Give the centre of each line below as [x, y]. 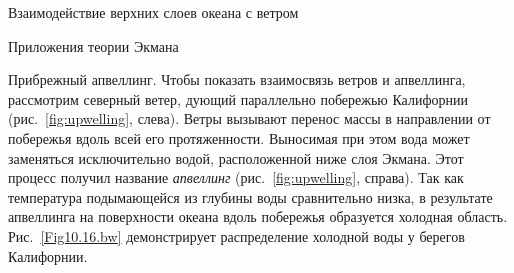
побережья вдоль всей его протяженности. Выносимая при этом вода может [239, 137]
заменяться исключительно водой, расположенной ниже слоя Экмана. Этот [236, 157]
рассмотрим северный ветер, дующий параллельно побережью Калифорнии [238, 98]
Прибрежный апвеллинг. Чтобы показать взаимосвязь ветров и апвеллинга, [237, 79]
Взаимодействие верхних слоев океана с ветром [153, 12]
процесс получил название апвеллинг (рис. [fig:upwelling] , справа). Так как [236, 177]
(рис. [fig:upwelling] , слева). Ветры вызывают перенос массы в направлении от [249, 118]
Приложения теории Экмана [93, 45]
